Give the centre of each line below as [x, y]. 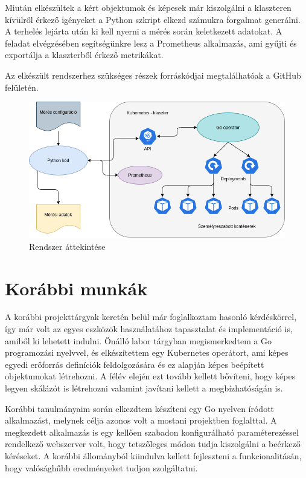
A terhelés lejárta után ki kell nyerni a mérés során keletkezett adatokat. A [144, 31]
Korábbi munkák [76, 288]
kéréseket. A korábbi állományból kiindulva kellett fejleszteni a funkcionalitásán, [153, 456]
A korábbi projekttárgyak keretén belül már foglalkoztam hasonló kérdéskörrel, [151, 317]
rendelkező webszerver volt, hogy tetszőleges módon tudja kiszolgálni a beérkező [153, 444]
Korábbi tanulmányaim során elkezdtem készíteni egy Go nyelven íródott [140, 408]
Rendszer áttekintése [67, 246]
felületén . [22, 87]
